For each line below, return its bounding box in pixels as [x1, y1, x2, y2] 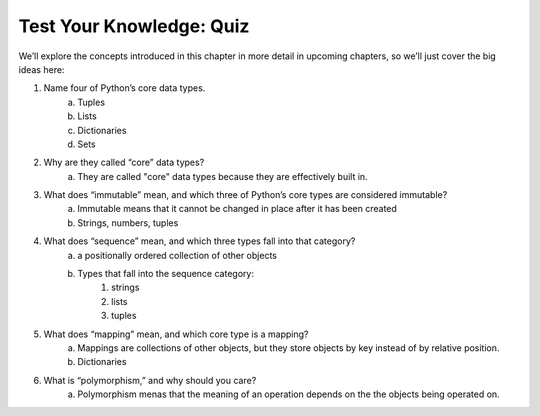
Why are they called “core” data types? [43, 156, 205, 169]
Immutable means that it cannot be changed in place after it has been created [77, 203, 397, 215]
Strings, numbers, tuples [77, 216, 179, 229]
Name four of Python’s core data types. [43, 82, 206, 94]
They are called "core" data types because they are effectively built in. [77, 170, 369, 182]
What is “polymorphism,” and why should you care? [43, 374, 257, 386]
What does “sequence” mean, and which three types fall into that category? [43, 235, 356, 247]
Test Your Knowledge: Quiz [18, 15, 250, 37]
